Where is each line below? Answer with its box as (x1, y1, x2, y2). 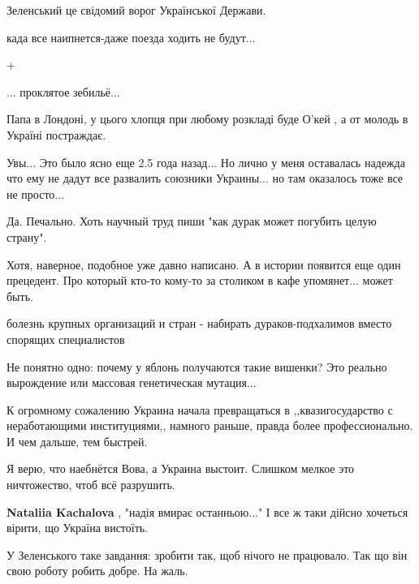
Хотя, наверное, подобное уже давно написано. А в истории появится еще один (6, 255, 401, 273)
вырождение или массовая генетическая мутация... (6, 374, 257, 391)
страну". (6, 228, 47, 245)
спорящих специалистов (6, 330, 125, 347)
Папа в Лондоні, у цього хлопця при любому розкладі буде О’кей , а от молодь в (6, 110, 408, 127)
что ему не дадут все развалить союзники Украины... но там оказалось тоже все (6, 170, 404, 187)
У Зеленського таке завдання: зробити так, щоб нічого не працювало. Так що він (6, 546, 408, 563)
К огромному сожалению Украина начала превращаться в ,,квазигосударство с (6, 401, 393, 418)
